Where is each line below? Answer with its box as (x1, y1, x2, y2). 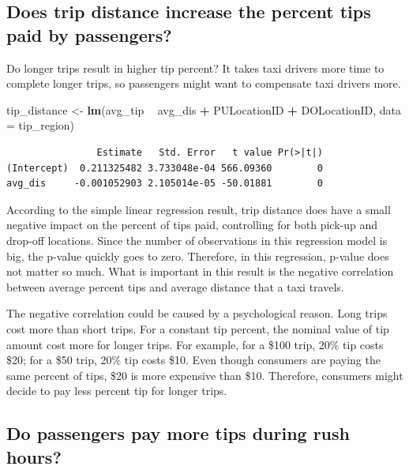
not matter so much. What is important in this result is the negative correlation (6, 263, 394, 280)
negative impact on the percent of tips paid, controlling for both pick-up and (6, 216, 378, 233)
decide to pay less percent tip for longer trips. (6, 382, 227, 399)
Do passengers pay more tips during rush (6, 421, 350, 446)
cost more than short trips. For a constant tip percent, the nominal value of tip (6, 320, 389, 337)
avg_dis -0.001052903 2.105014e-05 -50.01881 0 (6, 178, 323, 190)
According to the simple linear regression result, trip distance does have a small (6, 201, 391, 217)
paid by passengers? (6, 22, 172, 47)
